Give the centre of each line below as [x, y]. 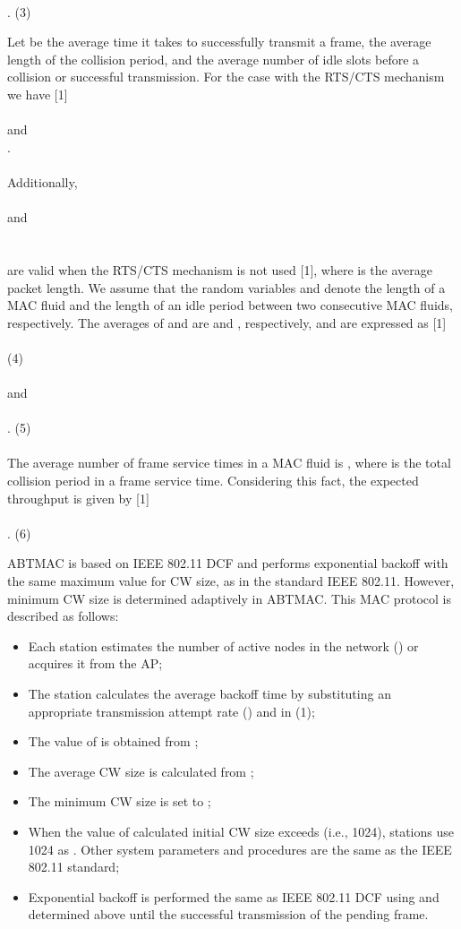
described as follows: [63, 616]
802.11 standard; [74, 867]
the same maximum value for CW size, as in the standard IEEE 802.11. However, [231, 581]
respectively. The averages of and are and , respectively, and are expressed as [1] [227, 322]
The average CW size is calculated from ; [141, 771]
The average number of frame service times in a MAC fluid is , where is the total [229, 463]
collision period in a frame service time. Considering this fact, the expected [213, 481]
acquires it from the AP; [95, 663]
